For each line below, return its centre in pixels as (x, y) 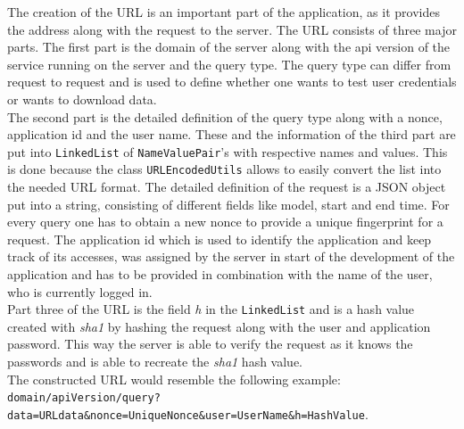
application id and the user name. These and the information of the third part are (232, 134)
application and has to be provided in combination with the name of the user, (220, 274)
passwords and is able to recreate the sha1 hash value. (155, 362)
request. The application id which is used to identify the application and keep (220, 239)
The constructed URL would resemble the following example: (174, 379)
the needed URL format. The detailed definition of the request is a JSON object (227, 187)
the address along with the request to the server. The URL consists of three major (232, 29)
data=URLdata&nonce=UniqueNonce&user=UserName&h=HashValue (186, 415)
